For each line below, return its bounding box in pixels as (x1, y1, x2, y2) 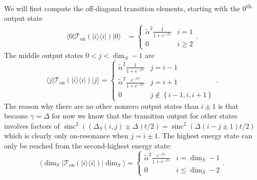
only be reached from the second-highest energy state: (4, 140, 172, 151)
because (4, 110, 28, 121)
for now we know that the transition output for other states (52, 110, 238, 121)
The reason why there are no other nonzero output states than (4, 100, 199, 111)
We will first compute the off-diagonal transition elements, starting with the (4, 3, 240, 13)
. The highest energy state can (157, 130, 252, 141)
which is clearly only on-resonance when (4, 130, 128, 141)
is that (218, 100, 239, 111)
